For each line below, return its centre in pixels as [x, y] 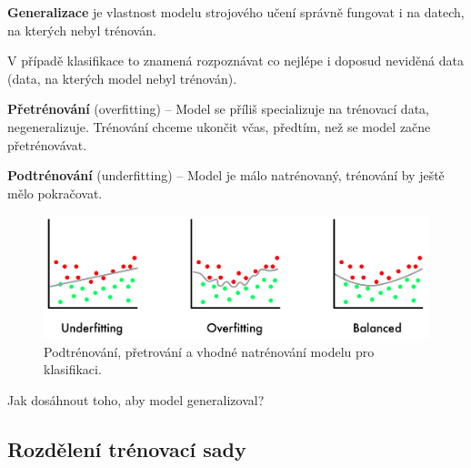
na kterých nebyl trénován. [82, 30]
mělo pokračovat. [55, 193]
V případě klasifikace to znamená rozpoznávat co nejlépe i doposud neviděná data [235, 61]
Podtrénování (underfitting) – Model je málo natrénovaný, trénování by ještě [226, 175]
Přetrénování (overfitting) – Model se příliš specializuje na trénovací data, [218, 109]
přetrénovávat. [47, 144]
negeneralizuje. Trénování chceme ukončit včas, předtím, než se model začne [219, 126]
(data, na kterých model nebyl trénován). [122, 78]
